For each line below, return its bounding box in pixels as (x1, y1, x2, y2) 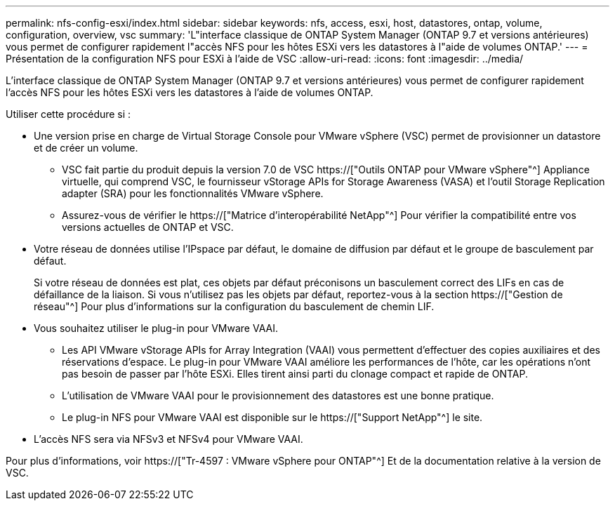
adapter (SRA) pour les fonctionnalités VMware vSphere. (62, 187, 324, 199)
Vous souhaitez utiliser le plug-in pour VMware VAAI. (34, 322, 278, 334)
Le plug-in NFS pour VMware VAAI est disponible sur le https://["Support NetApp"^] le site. (62, 411, 483, 423)
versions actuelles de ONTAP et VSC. (62, 221, 234, 233)
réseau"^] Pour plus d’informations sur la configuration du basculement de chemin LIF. (34, 300, 435, 312)
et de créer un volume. (34, 142, 138, 154)
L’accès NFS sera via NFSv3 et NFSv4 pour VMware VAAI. (34, 433, 303, 445)
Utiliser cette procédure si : (6, 108, 131, 120)
